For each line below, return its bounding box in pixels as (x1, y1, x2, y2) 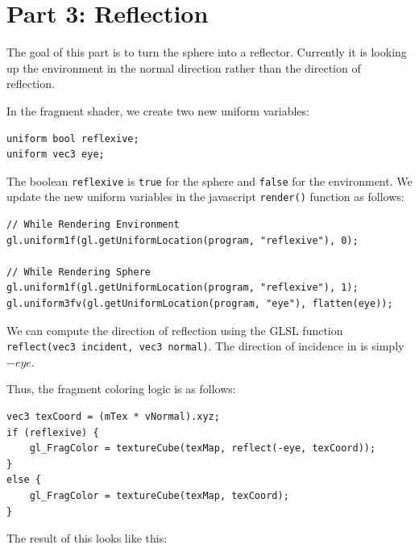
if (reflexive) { (6, 426, 99, 438)
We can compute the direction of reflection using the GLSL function (6, 321, 343, 338)
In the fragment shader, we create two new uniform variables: (6, 102, 309, 119)
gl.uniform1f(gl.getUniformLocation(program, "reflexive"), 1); (6, 282, 359, 294)
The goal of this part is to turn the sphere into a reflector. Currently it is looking (6, 44, 407, 61)
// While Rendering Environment (6, 219, 180, 230)
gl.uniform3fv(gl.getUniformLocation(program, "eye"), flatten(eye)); (6, 297, 393, 309)
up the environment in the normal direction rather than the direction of (6, 59, 361, 76)
